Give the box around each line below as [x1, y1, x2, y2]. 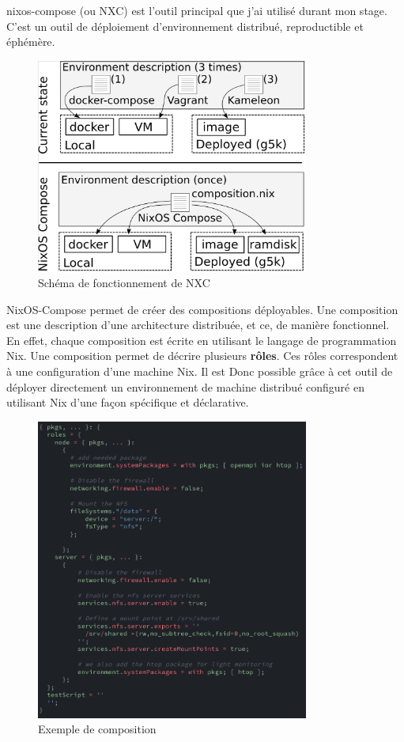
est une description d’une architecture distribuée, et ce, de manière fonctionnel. [6, 316, 390, 333]
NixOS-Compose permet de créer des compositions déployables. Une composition [6, 301, 398, 317]
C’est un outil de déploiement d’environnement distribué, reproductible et [6, 17, 364, 34]
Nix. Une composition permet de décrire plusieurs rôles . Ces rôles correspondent [6, 347, 398, 364]
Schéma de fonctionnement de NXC [38, 274, 210, 291]
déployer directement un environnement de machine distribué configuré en [6, 378, 364, 395]
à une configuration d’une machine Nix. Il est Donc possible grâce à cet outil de [6, 362, 393, 379]
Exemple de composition [38, 721, 157, 737]
